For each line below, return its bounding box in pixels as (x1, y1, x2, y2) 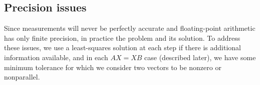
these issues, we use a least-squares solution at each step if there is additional (4, 42, 241, 53)
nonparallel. (4, 72, 40, 82)
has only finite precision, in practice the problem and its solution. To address (4, 32, 240, 43)
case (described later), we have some (144, 52, 256, 62)
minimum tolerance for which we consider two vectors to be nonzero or (4, 62, 221, 72)
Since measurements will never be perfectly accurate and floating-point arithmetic (4, 23, 255, 33)
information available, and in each (4, 52, 108, 62)
